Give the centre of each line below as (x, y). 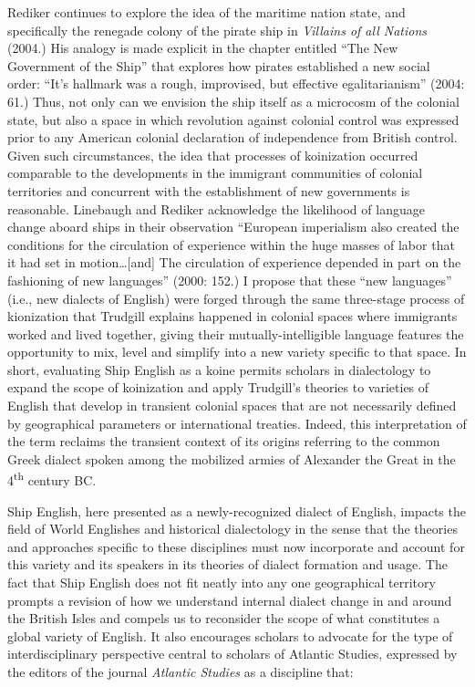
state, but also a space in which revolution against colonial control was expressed (233, 119)
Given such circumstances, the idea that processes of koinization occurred (213, 155)
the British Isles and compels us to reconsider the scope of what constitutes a (224, 618)
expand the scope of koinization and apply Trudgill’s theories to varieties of (218, 387)
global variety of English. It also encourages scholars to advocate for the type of (230, 635)
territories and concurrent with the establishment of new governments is (209, 190)
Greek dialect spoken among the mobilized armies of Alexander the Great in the (232, 458)
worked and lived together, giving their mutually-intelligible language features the (236, 333)
